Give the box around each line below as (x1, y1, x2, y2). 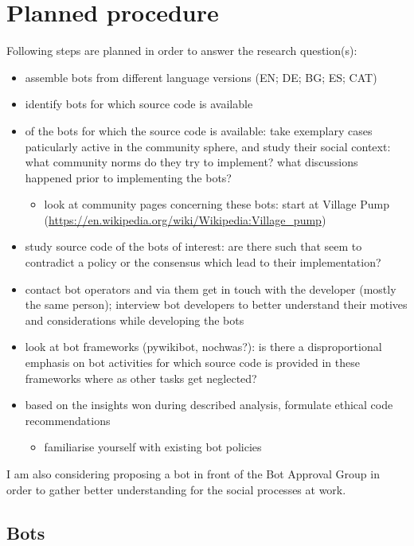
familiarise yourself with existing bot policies (44, 439, 262, 455)
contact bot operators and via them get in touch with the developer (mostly (25, 280, 396, 297)
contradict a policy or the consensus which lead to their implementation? (25, 254, 381, 271)
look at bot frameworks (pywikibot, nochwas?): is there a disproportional (25, 338, 382, 355)
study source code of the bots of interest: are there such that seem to (25, 238, 362, 255)
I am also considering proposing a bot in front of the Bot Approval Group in (6, 466, 380, 482)
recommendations (25, 411, 111, 428)
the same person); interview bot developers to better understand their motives (25, 296, 408, 313)
